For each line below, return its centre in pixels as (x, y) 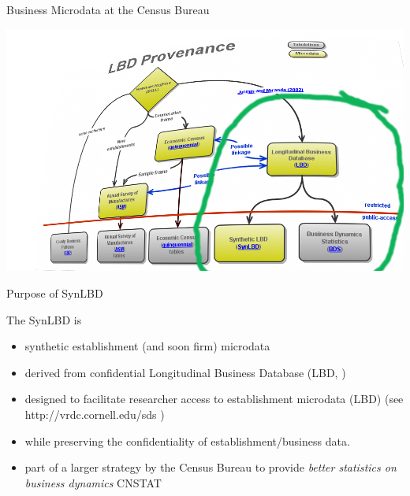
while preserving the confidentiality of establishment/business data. (187, 440)
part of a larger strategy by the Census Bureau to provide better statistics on (211, 467)
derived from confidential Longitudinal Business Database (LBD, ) (185, 372)
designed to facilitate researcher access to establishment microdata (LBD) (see (214, 399)
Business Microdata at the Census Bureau (108, 9)
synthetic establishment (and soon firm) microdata (147, 346)
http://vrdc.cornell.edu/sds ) (95, 414)
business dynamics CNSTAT (93, 482)
